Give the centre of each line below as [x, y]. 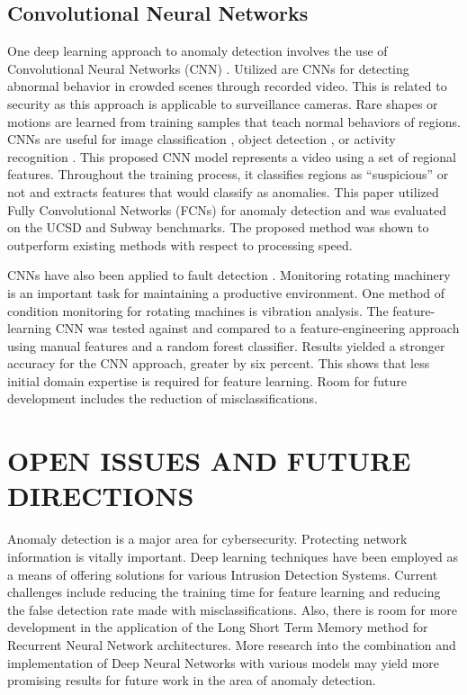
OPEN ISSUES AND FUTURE [209, 460]
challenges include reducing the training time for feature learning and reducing [224, 592]
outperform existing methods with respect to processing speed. [180, 244]
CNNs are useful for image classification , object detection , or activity [202, 139]
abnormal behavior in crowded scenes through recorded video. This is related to [227, 86]
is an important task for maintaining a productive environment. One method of [226, 292]
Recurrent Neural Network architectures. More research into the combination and [232, 644]
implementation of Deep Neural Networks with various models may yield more [224, 662]
